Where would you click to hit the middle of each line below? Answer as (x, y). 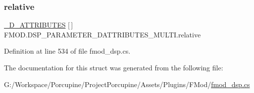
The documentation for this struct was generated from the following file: (114, 67)
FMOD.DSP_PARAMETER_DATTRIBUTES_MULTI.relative (102, 34)
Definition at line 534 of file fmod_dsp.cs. (67, 51)
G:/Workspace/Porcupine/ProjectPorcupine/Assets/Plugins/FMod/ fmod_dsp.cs (127, 84)
